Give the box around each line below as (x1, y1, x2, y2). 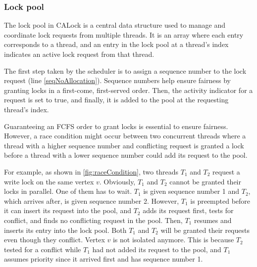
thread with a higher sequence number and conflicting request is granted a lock (4, 140, 244, 150)
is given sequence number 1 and (143, 186, 240, 196)
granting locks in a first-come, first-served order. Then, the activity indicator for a (4, 85, 253, 95)
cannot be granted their (169, 176, 241, 186)
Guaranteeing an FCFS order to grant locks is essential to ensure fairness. (4, 121, 228, 131)
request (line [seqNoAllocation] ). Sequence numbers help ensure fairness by (4, 75, 231, 86)
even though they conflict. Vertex (4, 234, 105, 245)
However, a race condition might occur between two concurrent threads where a (4, 131, 246, 141)
